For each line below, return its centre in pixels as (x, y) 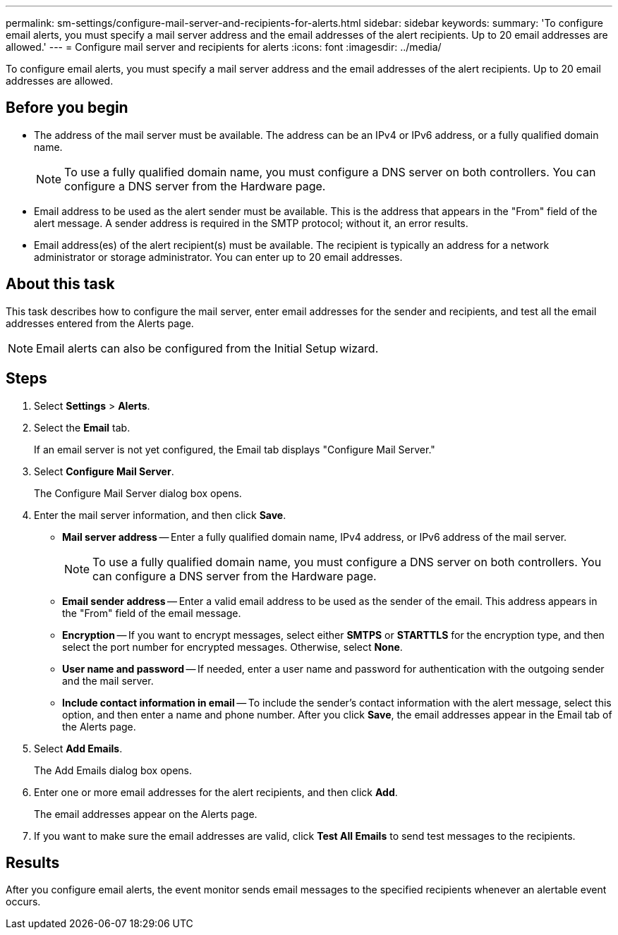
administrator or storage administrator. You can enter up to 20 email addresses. (218, 257)
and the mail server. (108, 680)
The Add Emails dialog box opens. (113, 770)
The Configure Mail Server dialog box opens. (138, 493)
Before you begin (67, 108)
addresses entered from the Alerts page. (100, 323)
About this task (60, 284)
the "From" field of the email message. (152, 613)
